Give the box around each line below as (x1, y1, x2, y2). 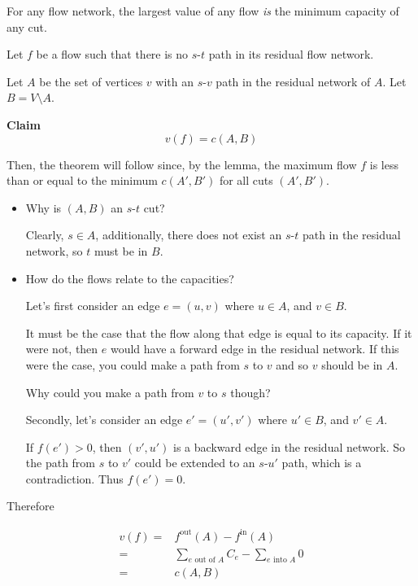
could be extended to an (134, 454, 255, 471)
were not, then (25, 340, 98, 357)
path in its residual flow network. (208, 46, 374, 63)
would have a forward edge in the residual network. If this (110, 340, 399, 357)
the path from (25, 454, 96, 471)
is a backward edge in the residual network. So (173, 438, 405, 455)
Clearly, (25, 226, 64, 243)
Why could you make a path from (25, 383, 194, 400)
